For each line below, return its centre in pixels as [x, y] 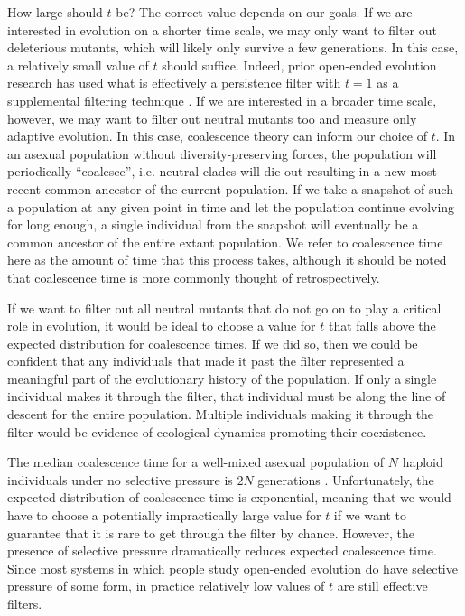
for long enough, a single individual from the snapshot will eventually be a [213, 224]
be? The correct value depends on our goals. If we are [264, 12]
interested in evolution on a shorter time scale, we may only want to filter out [222, 29]
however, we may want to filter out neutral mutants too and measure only [212, 118]
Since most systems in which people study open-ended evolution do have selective [232, 568]
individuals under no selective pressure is [120, 479]
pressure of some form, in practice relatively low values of [166, 586]
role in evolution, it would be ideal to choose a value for [162, 326]
